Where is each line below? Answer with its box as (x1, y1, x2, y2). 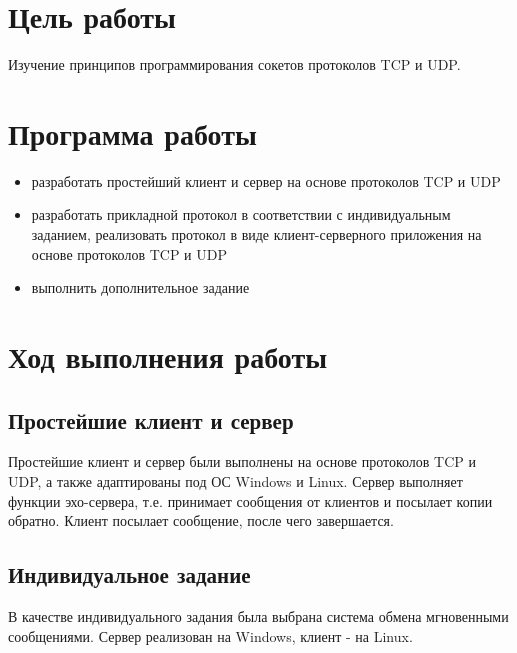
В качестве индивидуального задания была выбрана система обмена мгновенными (8, 605, 509, 626)
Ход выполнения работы (8, 336, 328, 376)
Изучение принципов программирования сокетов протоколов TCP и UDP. (8, 54, 461, 75)
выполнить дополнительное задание (31, 277, 250, 298)
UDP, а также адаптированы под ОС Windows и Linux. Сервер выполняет (8, 470, 463, 491)
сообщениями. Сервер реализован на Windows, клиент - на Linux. (8, 625, 413, 646)
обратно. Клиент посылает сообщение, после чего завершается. (8, 510, 394, 531)
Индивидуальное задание (8, 559, 251, 590)
